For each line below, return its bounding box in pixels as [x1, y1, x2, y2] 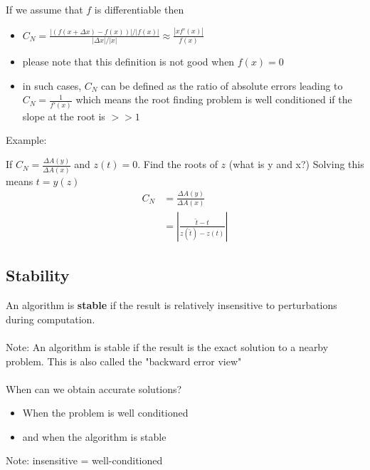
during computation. [6, 311, 95, 326]
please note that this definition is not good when [22, 54, 235, 69]
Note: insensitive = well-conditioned [6, 453, 163, 468]
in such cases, [22, 78, 82, 93]
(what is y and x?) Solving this [228, 157, 364, 172]
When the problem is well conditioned [22, 405, 189, 420]
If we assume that [6, 2, 83, 16]
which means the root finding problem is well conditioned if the [75, 92, 352, 107]
